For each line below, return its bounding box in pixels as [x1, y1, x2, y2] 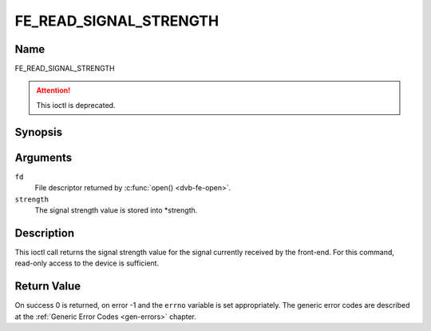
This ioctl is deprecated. [36, 100, 116, 110]
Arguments [14, 150, 73, 164]
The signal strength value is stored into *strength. [34, 205, 198, 215]
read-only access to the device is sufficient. [14, 258, 160, 268]
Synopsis [14, 125, 63, 139]
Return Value [14, 280, 81, 293]
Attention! [36, 86, 71, 95]
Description [14, 226, 75, 240]
